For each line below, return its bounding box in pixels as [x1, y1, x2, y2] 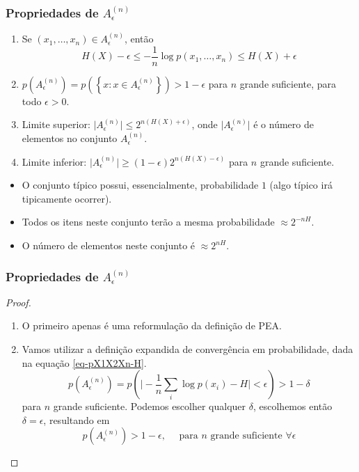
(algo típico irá [269, 178, 333, 192]
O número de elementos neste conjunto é [22, 238, 196, 253]
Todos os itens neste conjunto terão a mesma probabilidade [22, 214, 275, 229]
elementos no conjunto [22, 131, 118, 145]
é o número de [253, 117, 314, 132]
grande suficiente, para [239, 76, 337, 91]
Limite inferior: [22, 154, 87, 168]
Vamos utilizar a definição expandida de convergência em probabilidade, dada [22, 342, 353, 356]
